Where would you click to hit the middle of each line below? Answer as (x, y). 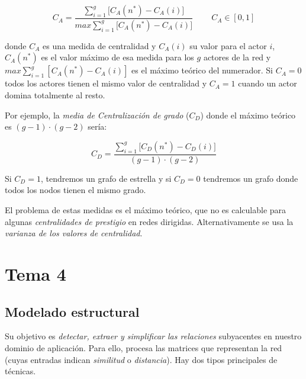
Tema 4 (36, 274)
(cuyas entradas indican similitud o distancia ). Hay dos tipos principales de (141, 359)
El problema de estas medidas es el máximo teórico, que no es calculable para (146, 210)
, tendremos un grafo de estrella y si (106, 178)
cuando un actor (268, 83)
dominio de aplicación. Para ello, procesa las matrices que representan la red (144, 348)
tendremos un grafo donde (251, 178)
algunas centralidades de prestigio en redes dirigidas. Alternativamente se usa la (149, 221)
